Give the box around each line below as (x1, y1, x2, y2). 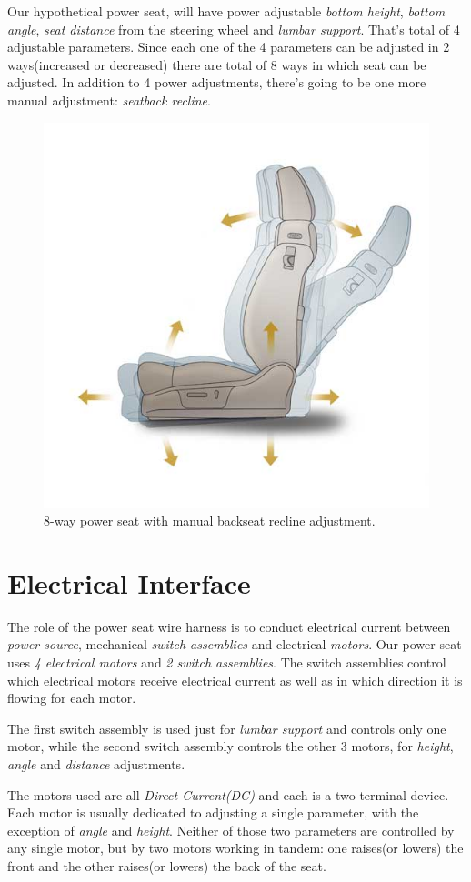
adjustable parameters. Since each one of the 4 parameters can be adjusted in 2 (7, 37, 450, 56)
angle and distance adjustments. (7, 755, 185, 774)
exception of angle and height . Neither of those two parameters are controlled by (7, 820, 455, 839)
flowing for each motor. (7, 688, 136, 707)
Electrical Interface (7, 564, 251, 601)
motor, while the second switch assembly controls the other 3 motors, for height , (7, 737, 454, 756)
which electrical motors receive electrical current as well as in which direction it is (7, 670, 463, 689)
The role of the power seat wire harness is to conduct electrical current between (7, 616, 451, 636)
